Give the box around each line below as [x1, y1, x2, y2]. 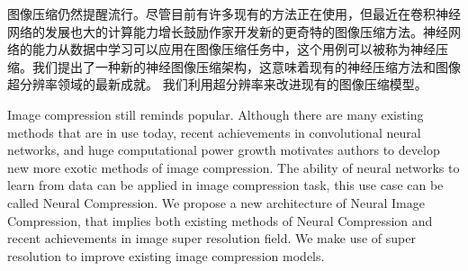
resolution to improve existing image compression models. [7, 246, 325, 265]
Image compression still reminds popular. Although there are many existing [7, 104, 424, 123]
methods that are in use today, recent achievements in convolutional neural [7, 122, 421, 141]
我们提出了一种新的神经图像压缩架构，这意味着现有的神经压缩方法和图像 [31, 57, 461, 76]
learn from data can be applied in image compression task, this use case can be [7, 176, 444, 194]
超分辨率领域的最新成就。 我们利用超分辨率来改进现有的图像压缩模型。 [7, 75, 427, 94]
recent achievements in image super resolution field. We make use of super [7, 229, 416, 248]
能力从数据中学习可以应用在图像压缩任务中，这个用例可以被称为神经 [31, 40, 436, 59]
